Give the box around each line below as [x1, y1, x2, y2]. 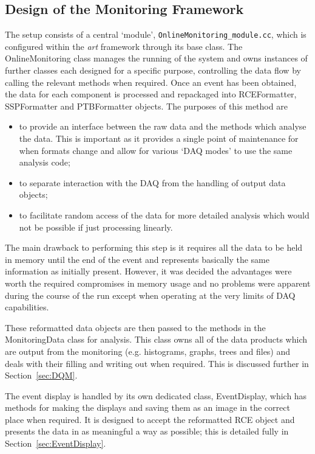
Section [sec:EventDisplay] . [5, 437, 106, 450]
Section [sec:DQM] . [5, 369, 78, 382]
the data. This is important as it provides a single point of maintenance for [19, 132, 299, 145]
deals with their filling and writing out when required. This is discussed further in [5, 357, 309, 369]
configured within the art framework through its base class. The [5, 40, 243, 52]
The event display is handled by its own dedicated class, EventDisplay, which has [5, 389, 307, 402]
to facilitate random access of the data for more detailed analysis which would [19, 208, 310, 221]
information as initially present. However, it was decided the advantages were [5, 265, 292, 278]
